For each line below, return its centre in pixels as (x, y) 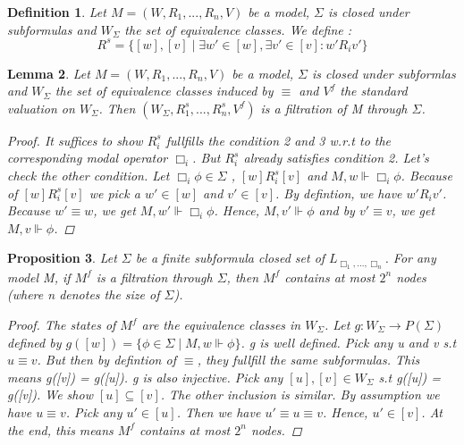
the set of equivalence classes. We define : (238, 29)
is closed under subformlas (384, 73)
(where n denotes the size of (84, 294)
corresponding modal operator (88, 158)
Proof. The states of (62, 325)
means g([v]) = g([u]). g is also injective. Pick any (145, 377)
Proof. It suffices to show (75, 140)
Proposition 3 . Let (62, 258)
